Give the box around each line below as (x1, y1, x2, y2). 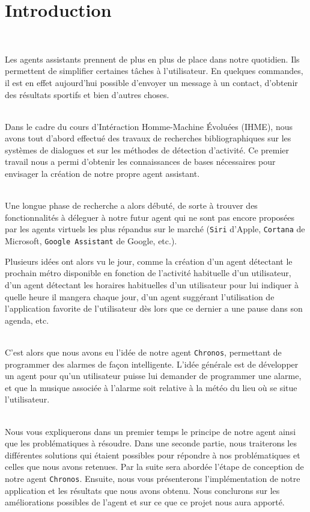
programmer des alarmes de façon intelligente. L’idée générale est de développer (5, 357, 299, 370)
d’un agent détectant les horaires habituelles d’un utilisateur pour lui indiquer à (5, 278, 299, 291)
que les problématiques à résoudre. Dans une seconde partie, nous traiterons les (5, 437, 297, 449)
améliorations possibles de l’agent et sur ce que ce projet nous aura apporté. (5, 496, 285, 508)
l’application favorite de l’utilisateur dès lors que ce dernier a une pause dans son (5, 302, 303, 315)
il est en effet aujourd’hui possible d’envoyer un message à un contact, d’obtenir (5, 76, 298, 88)
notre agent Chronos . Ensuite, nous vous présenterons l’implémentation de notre (5, 472, 300, 484)
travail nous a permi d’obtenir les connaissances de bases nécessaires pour (5, 155, 276, 168)
